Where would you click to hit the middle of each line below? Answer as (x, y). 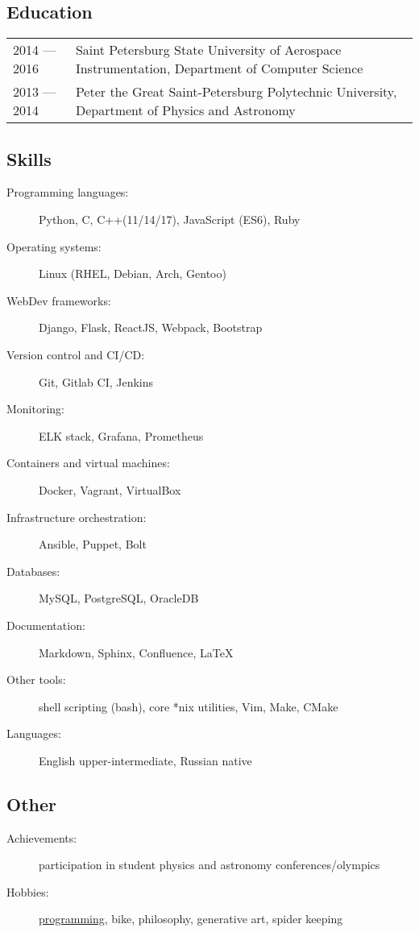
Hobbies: (28, 891)
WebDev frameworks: (59, 300)
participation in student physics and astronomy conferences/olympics (209, 865)
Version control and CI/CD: (76, 354)
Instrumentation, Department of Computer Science (219, 68)
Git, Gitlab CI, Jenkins (96, 381)
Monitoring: (36, 409)
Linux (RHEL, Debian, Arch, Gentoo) (133, 273)
